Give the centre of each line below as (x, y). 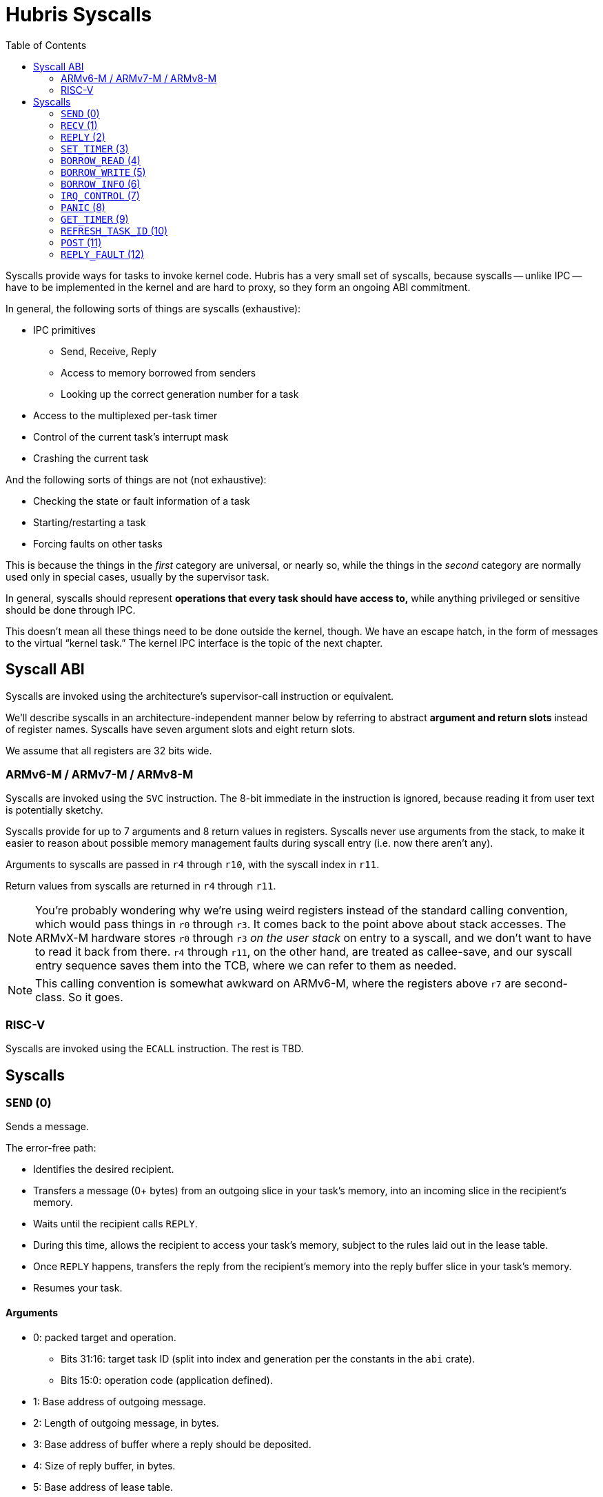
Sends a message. (47, 1127)
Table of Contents (46, 45)
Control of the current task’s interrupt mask (131, 436)
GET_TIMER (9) (95, 219)
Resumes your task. (78, 1288)
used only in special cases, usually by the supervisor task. (137, 576)
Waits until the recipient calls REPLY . (115, 1224)
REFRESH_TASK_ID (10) (114, 230)
